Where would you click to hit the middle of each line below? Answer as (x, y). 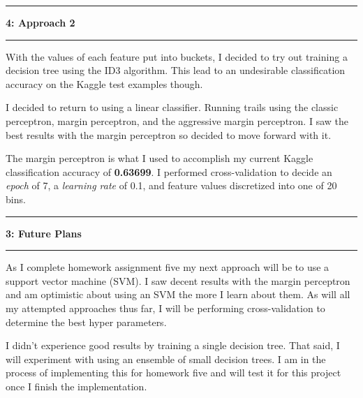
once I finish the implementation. (76, 386)
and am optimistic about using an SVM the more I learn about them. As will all (178, 294)
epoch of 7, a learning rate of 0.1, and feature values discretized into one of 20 (171, 185)
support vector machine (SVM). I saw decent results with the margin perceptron (178, 280)
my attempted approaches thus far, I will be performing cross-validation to (165, 308)
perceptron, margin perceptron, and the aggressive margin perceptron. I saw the (177, 120)
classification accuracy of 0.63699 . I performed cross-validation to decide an (169, 171)
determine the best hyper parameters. (86, 322)
